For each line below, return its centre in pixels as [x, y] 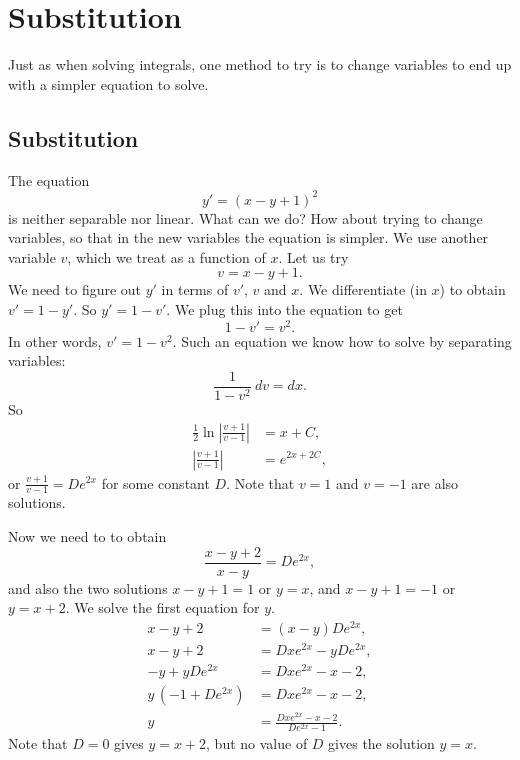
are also [435, 482]
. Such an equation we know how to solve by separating [342, 340]
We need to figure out [75, 289]
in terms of [195, 289]
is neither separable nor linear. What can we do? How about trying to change [245, 217]
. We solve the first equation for [162, 607]
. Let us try [313, 256]
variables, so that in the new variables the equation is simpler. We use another [248, 237]
